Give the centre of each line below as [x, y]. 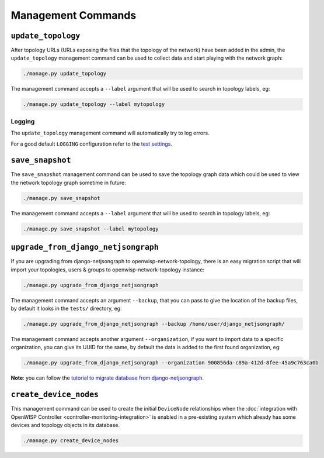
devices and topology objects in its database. [65, 425]
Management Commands [74, 15]
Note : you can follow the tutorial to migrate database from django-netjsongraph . [107, 378]
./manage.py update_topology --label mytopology [94, 104]
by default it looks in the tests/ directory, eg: [66, 309]
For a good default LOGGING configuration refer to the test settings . [91, 144]
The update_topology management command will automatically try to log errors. [110, 133]
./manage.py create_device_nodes [71, 441]
